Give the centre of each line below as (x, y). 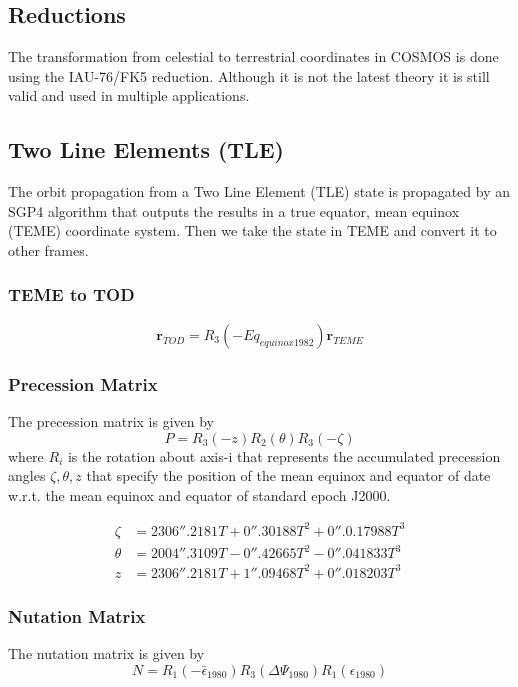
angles (27, 475)
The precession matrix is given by (111, 421)
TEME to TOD (71, 294)
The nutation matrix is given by (106, 653)
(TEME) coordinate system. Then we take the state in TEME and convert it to (252, 230)
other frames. (48, 249)
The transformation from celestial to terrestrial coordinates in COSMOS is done (253, 56)
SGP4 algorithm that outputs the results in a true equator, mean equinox (234, 210)
